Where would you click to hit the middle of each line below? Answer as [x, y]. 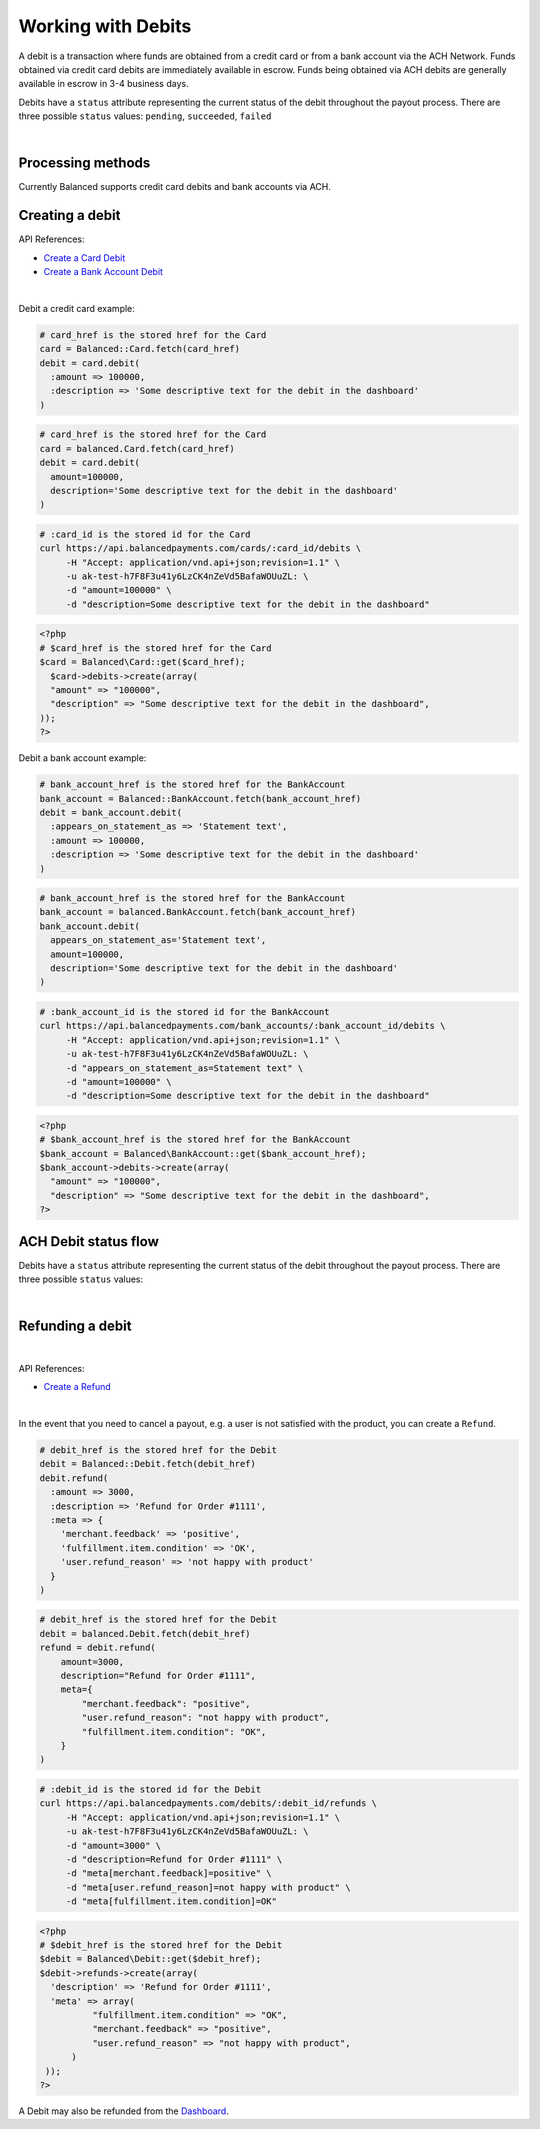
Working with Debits [105, 26]
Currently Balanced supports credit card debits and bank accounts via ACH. [175, 187]
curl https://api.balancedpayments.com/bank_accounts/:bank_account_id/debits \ [242, 1026]
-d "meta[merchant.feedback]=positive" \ [168, 1873]
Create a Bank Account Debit [103, 272]
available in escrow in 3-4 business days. [103, 84]
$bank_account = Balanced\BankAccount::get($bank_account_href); [203, 1153]
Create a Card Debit [84, 257]
